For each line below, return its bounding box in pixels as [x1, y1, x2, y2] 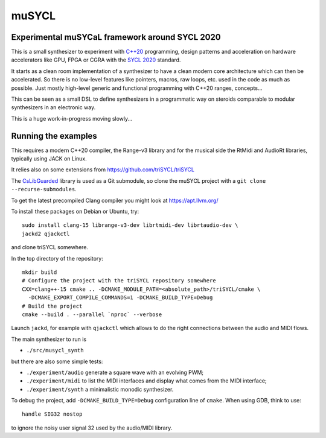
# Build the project [22, 302, 83, 309]
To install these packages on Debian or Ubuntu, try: [11, 208, 139, 215]
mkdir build [22, 269, 57, 276]
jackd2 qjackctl [22, 230, 70, 237]
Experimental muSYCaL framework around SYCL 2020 [11, 32, 221, 42]
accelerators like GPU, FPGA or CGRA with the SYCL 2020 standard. [11, 56, 181, 63]
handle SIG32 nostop [22, 411, 83, 417]
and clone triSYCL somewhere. [11, 244, 89, 251]
